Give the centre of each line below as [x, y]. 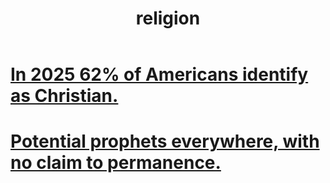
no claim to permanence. [116, 163]
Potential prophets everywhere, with [165, 141]
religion [168, 18]
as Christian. [64, 96]
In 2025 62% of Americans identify [159, 74]
